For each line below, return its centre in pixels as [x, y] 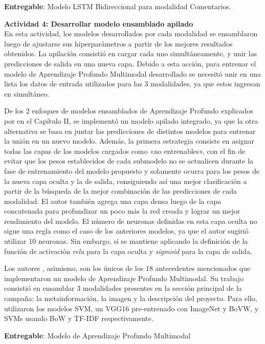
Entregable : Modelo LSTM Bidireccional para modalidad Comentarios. [118, 6]
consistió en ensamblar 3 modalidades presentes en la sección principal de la [123, 288]
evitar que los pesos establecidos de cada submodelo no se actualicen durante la [129, 161]
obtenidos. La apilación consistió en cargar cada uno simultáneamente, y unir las [131, 53]
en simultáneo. [27, 93]
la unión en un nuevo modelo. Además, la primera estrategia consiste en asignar [129, 141]
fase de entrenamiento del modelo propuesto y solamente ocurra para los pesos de [132, 170]
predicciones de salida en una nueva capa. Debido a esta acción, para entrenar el [130, 63]
